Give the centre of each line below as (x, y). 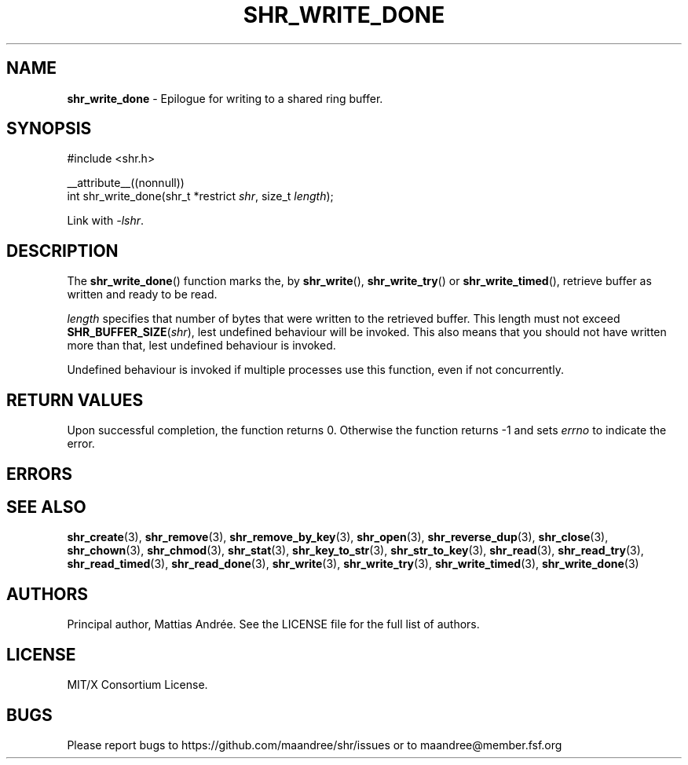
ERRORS (40, 474)
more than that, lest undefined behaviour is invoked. (201, 346)
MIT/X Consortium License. (137, 685)
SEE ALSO (46, 507)
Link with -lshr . (106, 221)
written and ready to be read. (142, 295)
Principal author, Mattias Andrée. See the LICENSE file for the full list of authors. (273, 624)
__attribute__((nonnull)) (126, 183)
